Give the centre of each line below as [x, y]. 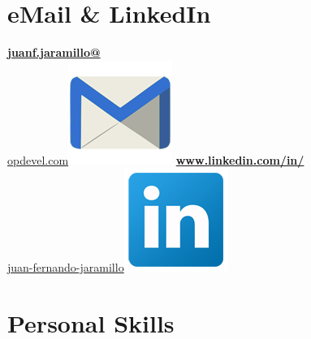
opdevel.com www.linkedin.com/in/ [156, 159]
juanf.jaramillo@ [54, 52]
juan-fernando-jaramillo [66, 267]
